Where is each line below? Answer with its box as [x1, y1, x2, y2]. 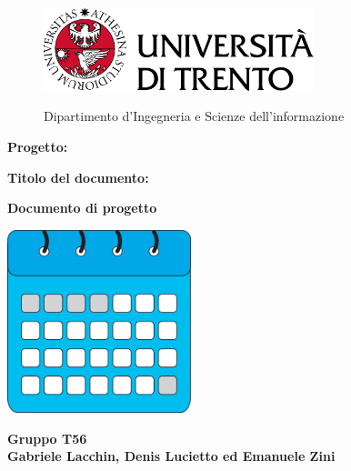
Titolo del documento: [7, 167, 149, 186]
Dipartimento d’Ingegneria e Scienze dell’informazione [44, 106, 345, 125]
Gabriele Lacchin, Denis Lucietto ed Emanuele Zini [7, 446, 336, 466]
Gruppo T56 [7, 428, 87, 447]
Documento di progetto [7, 198, 157, 217]
